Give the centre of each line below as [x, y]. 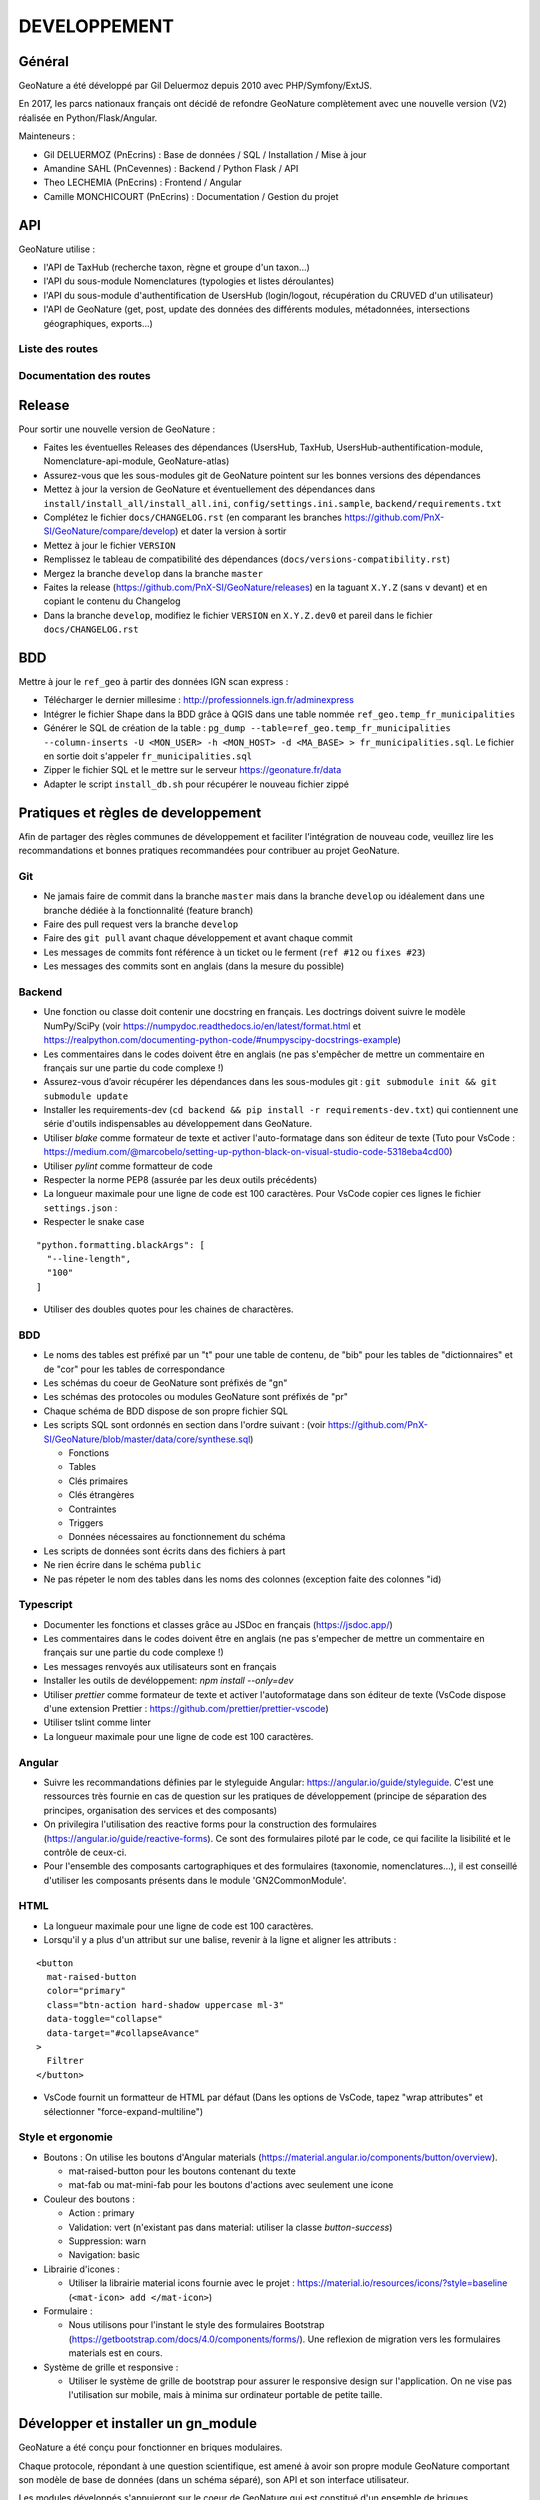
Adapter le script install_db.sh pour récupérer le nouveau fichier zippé [196, 784]
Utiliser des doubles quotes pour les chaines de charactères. [168, 1309]
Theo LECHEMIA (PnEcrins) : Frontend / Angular [142, 182]
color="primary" [86, 1991]
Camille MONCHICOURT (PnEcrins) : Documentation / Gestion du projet [191, 196]
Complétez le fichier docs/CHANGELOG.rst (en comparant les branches [192, 517]
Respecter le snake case [94, 1222]
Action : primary [101, 2213]
